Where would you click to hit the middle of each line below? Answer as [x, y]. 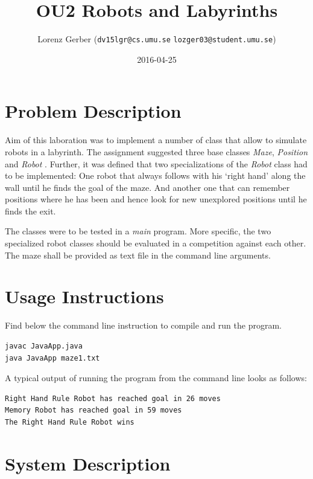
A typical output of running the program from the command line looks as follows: [156, 378]
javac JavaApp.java [44, 346]
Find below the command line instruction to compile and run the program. [143, 325]
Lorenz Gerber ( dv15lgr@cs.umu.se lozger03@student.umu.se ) [157, 39]
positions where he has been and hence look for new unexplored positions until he [156, 199]
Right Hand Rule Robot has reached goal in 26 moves [113, 398]
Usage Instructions [84, 296]
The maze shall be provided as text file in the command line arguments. [138, 255]
